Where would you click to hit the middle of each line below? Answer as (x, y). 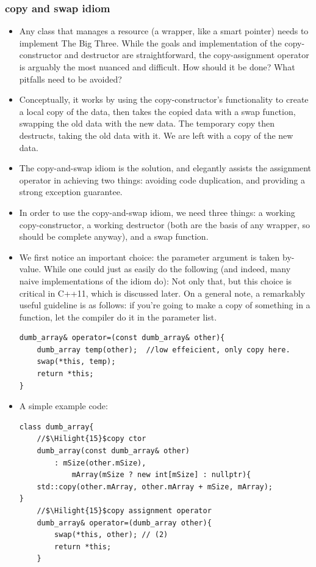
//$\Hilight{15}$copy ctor (92, 439)
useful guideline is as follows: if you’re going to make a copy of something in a (165, 305)
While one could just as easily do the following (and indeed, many (167, 269)
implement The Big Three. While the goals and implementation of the (150, 43)
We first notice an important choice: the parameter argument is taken (149, 257)
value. (30, 269)
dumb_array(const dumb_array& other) (113, 451)
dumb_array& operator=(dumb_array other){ (124, 523)
